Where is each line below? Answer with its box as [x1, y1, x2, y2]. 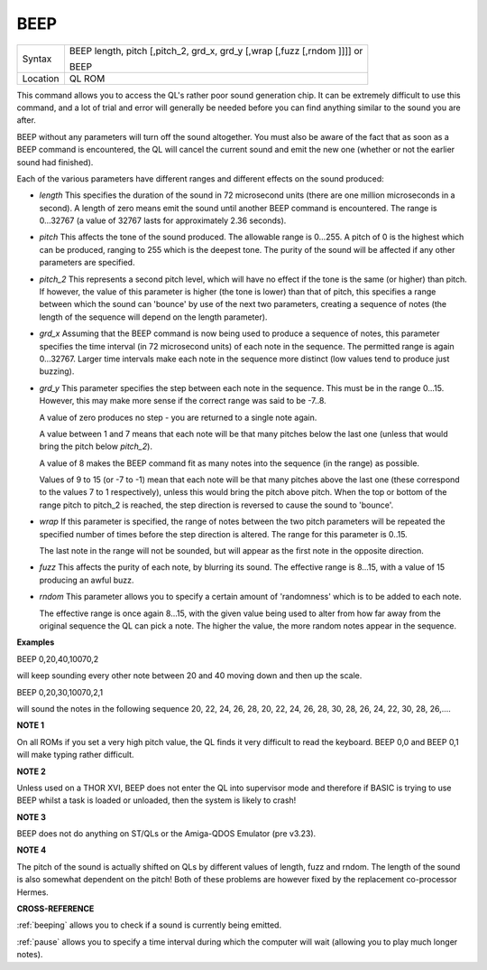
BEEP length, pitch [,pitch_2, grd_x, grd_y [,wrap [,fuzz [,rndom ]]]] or [69, 44, 363, 57]
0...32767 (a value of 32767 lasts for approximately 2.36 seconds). [39, 215, 287, 226]
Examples [16, 637, 55, 648]
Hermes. [16, 886, 49, 898]
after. [16, 115, 36, 126]
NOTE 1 [16, 720, 45, 731]
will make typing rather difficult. [16, 750, 134, 760]
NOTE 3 [16, 811, 47, 822]
